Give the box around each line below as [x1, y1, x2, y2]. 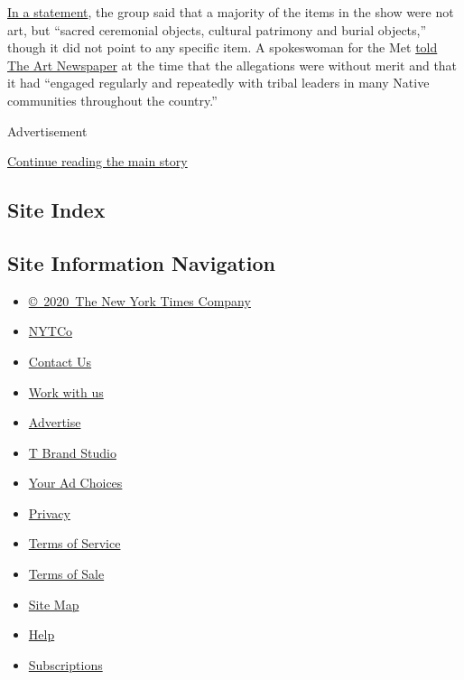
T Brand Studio [28, 442, 116, 461]
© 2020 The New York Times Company [28, 291, 251, 310]
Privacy [28, 503, 70, 522]
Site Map [28, 594, 79, 613]
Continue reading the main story [7, 152, 188, 171]
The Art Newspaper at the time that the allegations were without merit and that [7, 55, 458, 74]
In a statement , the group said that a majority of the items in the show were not [7, 3, 454, 21]
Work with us [28, 382, 104, 401]
